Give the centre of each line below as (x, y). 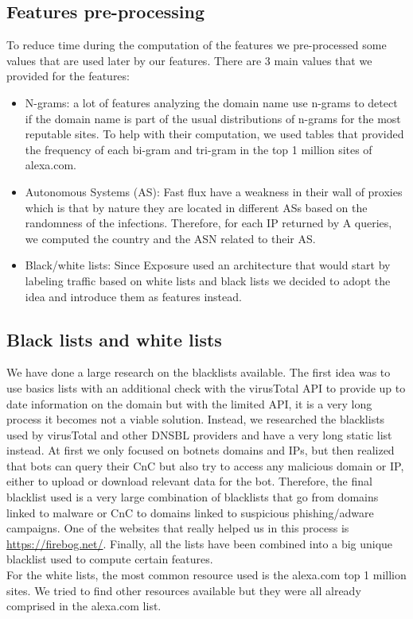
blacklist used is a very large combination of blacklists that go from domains (193, 497)
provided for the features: (68, 76)
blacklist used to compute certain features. (110, 559)
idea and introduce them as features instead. (133, 296)
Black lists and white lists (114, 339)
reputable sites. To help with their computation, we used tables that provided (214, 134)
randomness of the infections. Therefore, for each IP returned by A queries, (208, 223)
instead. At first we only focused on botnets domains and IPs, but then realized (201, 450)
